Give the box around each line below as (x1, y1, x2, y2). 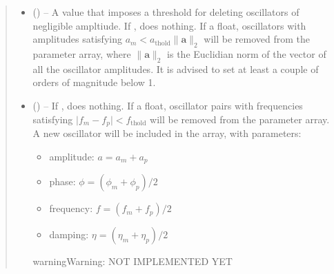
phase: (49, 174, 76, 189)
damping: (49, 227, 89, 242)
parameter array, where (32, 46, 131, 61)
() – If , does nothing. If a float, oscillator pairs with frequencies (32, 98, 303, 112)
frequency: (49, 201, 93, 215)
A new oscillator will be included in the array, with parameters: (32, 126, 302, 140)
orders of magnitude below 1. (32, 75, 156, 89)
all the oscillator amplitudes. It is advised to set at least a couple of (32, 61, 319, 76)
